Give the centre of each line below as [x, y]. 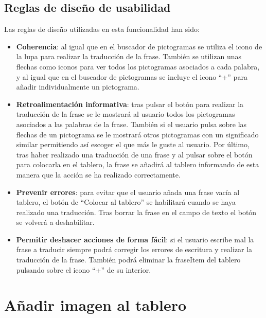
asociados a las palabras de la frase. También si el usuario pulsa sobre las [131, 124]
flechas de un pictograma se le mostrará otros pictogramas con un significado [137, 134]
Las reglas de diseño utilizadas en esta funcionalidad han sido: [102, 29]
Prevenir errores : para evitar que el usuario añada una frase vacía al [128, 192]
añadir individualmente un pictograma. [78, 87]
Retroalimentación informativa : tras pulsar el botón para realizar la [130, 104]
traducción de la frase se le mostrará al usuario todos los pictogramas [126, 114]
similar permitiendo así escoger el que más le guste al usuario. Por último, [133, 144]
